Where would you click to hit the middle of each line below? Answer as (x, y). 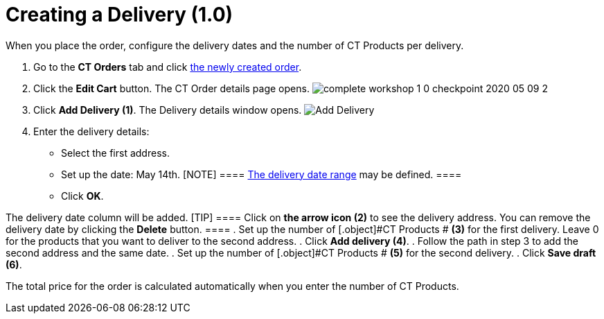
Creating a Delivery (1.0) (119, 15)
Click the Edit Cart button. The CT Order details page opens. (171, 88)
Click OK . (82, 196)
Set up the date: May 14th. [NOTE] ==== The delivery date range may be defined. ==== (261, 174)
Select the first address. (115, 153)
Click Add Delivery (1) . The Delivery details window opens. (168, 110)
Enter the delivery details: (91, 131)
